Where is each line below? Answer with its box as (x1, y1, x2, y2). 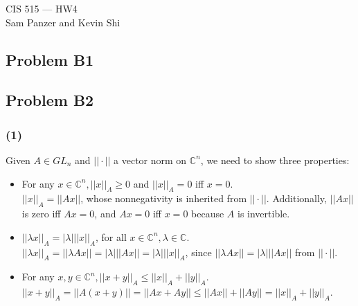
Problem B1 (6, 48, 94, 70)
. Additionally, (266, 191, 327, 206)
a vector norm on (114, 152, 187, 167)
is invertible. (237, 206, 290, 221)
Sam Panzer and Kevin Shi (6, 15, 120, 29)
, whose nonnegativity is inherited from (80, 191, 247, 206)
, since (185, 244, 212, 259)
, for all (96, 229, 127, 244)
